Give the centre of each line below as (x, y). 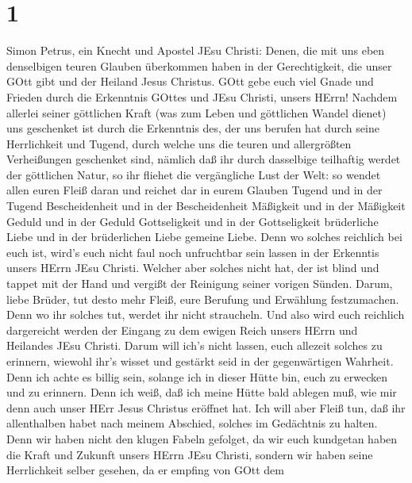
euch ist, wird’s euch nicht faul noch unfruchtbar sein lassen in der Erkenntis (193, 252)
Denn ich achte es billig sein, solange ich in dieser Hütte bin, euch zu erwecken (197, 376)
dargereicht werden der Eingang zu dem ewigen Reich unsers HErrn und (182, 330)
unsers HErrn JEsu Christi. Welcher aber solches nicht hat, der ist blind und (193, 268)
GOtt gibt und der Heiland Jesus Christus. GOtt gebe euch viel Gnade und (190, 81)
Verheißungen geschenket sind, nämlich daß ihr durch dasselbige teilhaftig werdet (204, 159)
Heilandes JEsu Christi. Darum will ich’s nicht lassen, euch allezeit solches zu (194, 345)
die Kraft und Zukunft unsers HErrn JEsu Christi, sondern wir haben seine (190, 454)
